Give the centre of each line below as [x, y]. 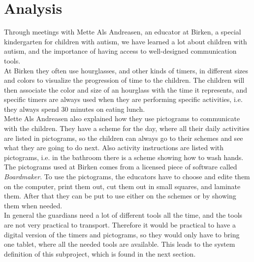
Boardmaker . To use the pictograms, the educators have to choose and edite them [127, 177]
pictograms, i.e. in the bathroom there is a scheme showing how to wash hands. [124, 157]
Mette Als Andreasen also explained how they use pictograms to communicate [122, 118]
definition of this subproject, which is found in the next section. [100, 253]
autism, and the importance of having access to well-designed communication [120, 51]
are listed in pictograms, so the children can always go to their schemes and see [124, 138]
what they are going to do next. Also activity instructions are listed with [114, 147]
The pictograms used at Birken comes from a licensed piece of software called [121, 167]
